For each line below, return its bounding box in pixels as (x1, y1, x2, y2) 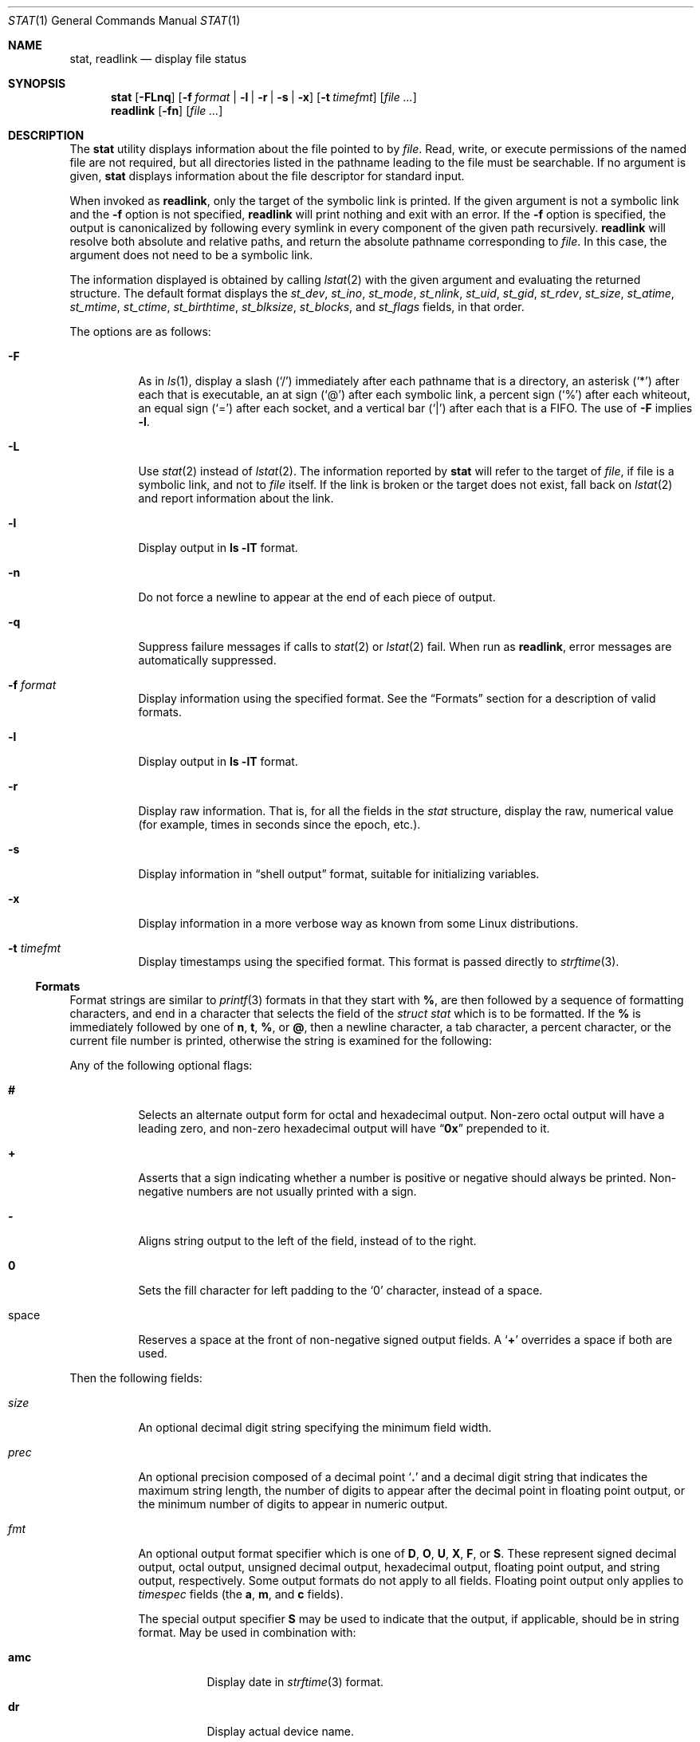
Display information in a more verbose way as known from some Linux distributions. (138, 916, 579, 930)
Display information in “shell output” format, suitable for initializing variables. (138, 867, 540, 881)
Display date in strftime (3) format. (206, 1675, 384, 1689)
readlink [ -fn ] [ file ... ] (111, 104, 223, 117)
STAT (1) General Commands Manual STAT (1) (8, 14, 241, 27)
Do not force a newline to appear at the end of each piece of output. (138, 590, 496, 604)
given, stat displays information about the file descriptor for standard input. (69, 169, 465, 183)
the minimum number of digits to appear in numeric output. (138, 1497, 448, 1511)
